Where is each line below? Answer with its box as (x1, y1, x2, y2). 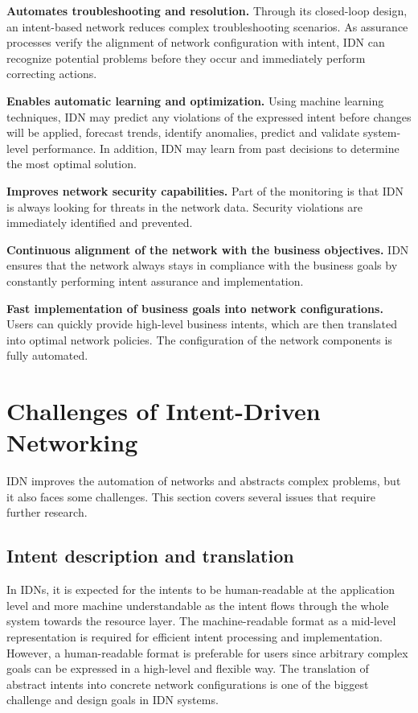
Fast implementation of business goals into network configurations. (6, 299, 383, 316)
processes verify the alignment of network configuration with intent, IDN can (6, 34, 385, 51)
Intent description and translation (6, 543, 294, 568)
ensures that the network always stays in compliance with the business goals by (6, 257, 398, 274)
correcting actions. (6, 65, 97, 82)
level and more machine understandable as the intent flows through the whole (6, 596, 389, 613)
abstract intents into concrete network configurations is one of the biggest (6, 675, 369, 692)
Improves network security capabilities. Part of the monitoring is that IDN (6, 182, 404, 199)
